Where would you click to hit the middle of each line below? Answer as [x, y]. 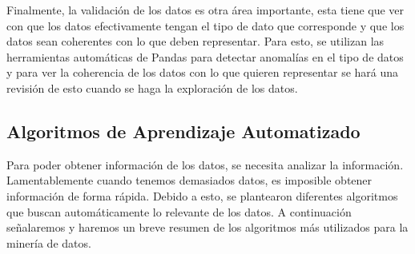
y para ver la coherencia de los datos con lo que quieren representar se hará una [203, 72]
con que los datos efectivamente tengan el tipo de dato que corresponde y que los [205, 25]
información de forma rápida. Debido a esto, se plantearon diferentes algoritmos [202, 195]
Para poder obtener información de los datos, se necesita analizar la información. [205, 164]
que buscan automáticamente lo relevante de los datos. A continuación [179, 211]
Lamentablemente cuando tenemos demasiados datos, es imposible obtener [189, 180]
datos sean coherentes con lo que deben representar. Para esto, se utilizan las [195, 41]
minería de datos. [49, 242]
